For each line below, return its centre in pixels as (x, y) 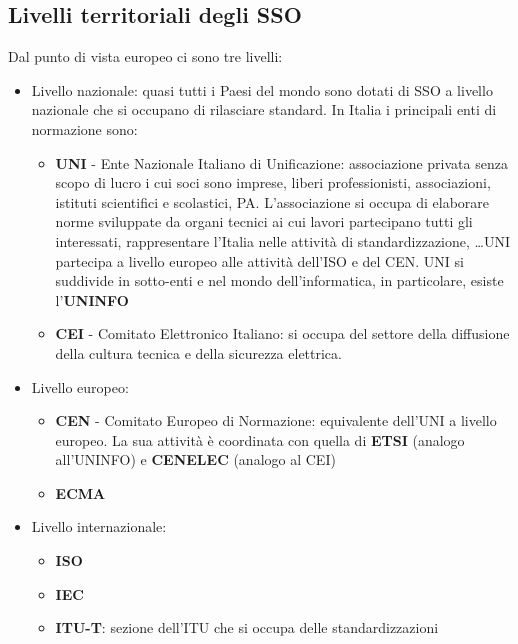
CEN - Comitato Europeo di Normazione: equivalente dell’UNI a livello (276, 420)
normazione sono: (84, 128)
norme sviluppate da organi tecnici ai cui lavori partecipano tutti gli (264, 221)
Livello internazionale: (99, 526)
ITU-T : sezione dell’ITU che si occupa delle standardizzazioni (247, 627)
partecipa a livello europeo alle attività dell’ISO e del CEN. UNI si (259, 260)
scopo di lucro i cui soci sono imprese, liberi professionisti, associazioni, (273, 182)
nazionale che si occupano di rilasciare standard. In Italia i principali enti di (264, 109)
